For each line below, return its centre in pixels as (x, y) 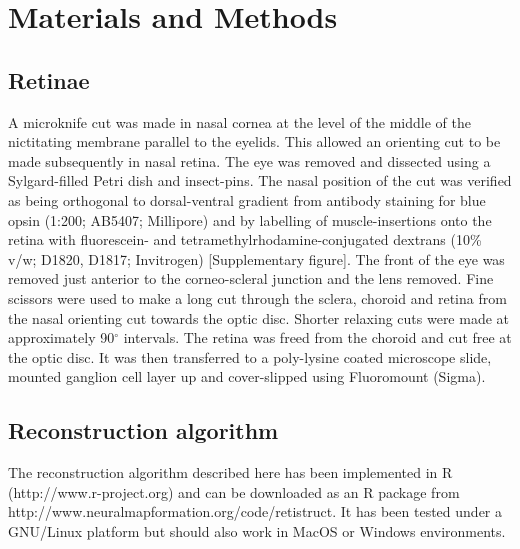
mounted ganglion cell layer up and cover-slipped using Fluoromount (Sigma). (247, 376)
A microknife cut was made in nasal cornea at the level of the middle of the (239, 121)
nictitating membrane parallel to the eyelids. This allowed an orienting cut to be (254, 141)
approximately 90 (61, 337)
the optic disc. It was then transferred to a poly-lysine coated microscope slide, (250, 356)
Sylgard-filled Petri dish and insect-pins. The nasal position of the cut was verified (260, 180)
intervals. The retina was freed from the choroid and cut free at (317, 337)
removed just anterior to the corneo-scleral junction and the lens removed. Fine (251, 278)
